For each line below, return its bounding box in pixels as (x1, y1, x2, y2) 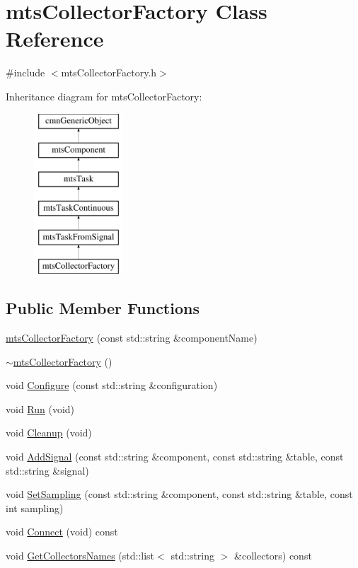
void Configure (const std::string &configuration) (6, 378, 218, 393)
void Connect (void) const (6, 524, 118, 539)
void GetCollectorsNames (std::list (6, 548, 155, 562)
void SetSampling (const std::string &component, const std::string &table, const (6, 487, 353, 502)
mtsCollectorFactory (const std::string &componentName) (6, 330, 258, 345)
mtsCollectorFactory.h (61, 65, 157, 80)
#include (6, 65, 45, 80)
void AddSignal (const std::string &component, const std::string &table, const (6, 449, 344, 464)
